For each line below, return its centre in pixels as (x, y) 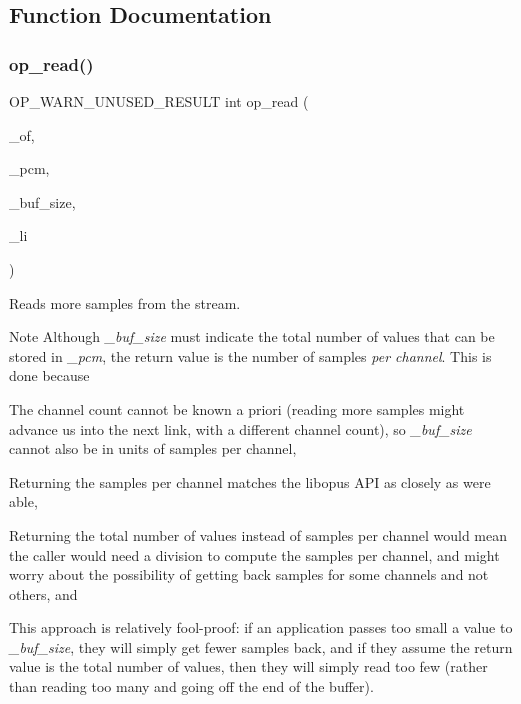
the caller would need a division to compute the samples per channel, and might (254, 554)
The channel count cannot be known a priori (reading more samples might (237, 408)
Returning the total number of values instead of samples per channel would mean (258, 534)
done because (49, 375)
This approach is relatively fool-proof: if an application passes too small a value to (261, 627)
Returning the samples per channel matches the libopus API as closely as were (250, 481)
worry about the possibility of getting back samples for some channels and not (249, 574)
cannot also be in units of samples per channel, (153, 448)
